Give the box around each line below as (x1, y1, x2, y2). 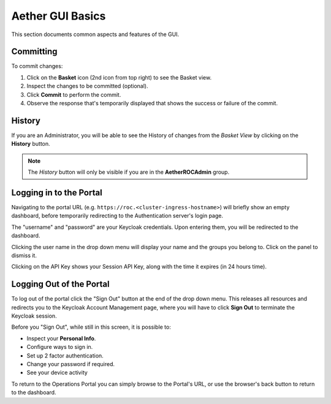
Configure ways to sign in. (26, 343, 93, 351)
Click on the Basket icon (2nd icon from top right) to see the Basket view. (26, 73, 211, 81)
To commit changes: (11, 62, 63, 70)
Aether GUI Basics (11, 9, 106, 23)
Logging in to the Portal (11, 187, 102, 198)
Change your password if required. (26, 360, 115, 367)
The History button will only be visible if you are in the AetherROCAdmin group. (28, 168, 230, 176)
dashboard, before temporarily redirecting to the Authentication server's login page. (11, 212, 224, 220)
